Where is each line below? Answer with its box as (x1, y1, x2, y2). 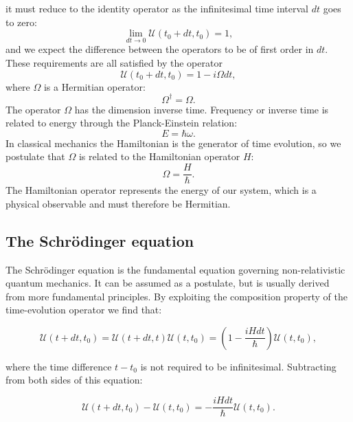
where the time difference (5, 359, 112, 373)
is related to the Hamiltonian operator (78, 149, 240, 164)
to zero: (5, 14, 37, 29)
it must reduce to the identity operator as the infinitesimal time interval (5, 1, 308, 15)
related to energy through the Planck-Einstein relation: (5, 115, 238, 130)
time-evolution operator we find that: (5, 302, 162, 317)
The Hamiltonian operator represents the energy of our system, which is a (5, 183, 317, 197)
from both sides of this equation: (5, 373, 143, 387)
